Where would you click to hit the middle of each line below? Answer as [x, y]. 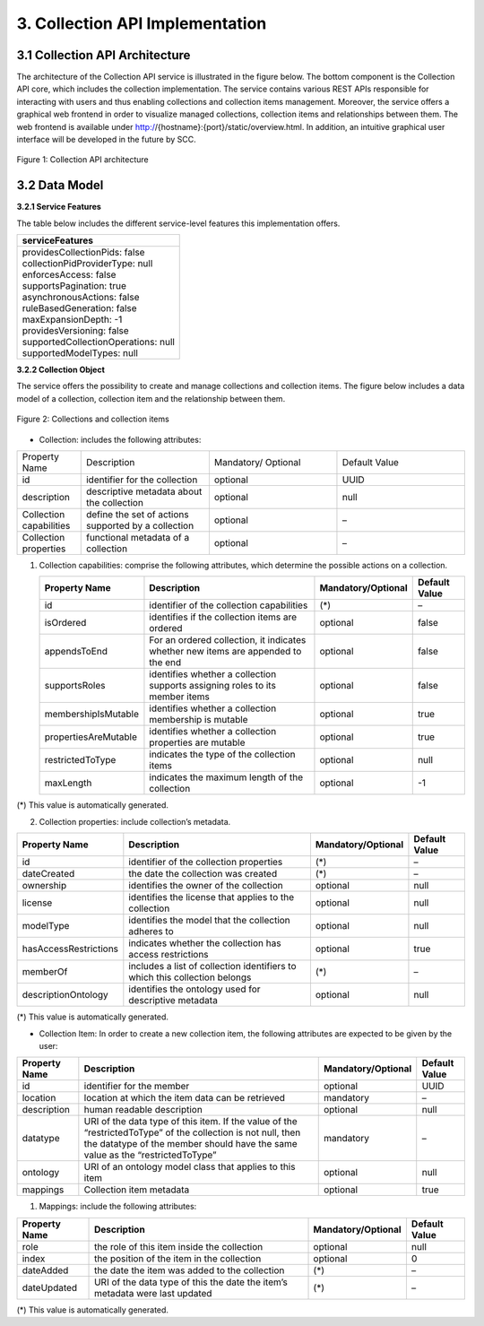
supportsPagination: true [74, 286]
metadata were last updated [153, 1293]
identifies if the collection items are [223, 617]
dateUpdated [50, 1287]
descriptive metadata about [144, 491]
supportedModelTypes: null [80, 353]
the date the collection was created [203, 874]
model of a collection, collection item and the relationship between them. [151, 398]
